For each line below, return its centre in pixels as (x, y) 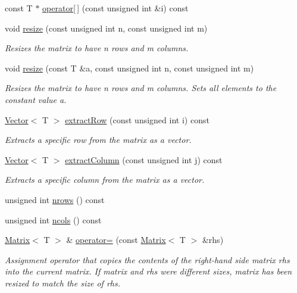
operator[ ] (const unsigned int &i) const (115, 8)
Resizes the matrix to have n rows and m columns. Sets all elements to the (141, 88)
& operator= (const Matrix (116, 240)
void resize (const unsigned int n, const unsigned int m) (106, 28)
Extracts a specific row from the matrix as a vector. (98, 140)
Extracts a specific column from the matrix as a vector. (105, 180)
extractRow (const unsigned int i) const (137, 119)
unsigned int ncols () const (53, 219)
